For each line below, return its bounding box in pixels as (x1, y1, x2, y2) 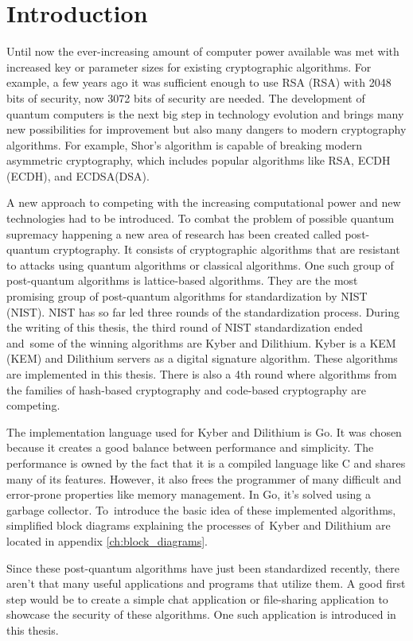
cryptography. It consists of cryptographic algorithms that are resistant (53, 241, 400, 258)
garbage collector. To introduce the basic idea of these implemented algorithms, (6, 501, 396, 518)
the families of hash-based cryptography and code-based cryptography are (6, 381, 367, 398)
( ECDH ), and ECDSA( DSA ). (6, 167, 150, 184)
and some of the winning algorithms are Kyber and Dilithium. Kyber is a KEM (6, 334, 396, 351)
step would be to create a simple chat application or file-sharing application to (6, 590, 388, 607)
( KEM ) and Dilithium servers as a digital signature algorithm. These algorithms (6, 350, 398, 367)
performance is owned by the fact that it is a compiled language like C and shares (6, 454, 406, 471)
